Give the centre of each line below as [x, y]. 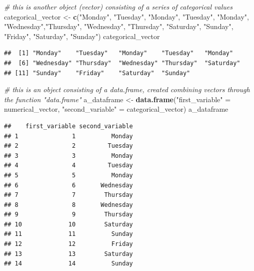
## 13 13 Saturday [68, 254]
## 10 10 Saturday [68, 224]
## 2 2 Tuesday [68, 146]
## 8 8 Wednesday [68, 205]
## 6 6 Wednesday [68, 185]
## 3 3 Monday [68, 156]
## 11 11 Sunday [68, 234]
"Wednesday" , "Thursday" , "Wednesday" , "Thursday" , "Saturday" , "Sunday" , [119, 26]
